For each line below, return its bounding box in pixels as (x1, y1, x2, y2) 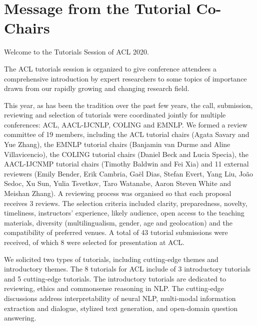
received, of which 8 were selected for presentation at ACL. (4, 237, 184, 247)
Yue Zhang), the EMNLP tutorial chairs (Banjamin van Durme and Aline (4, 139, 230, 149)
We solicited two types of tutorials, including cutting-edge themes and (4, 253, 218, 264)
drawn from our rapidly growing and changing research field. (4, 83, 189, 93)
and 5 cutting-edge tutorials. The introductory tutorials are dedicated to (4, 273, 226, 283)
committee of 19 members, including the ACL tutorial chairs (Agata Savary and (4, 129, 249, 139)
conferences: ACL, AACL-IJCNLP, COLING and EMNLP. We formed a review (4, 119, 247, 129)
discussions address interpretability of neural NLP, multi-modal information (4, 292, 236, 303)
